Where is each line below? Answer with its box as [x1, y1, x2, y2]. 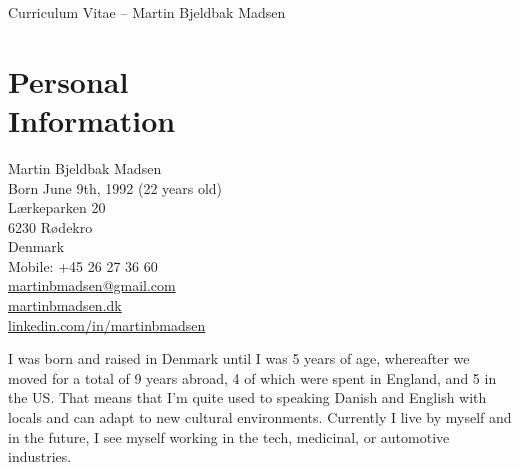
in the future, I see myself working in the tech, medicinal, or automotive [8, 426, 450, 447]
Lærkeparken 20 [8, 197, 106, 218]
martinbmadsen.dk [8, 295, 122, 316]
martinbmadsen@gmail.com [8, 275, 176, 296]
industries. [8, 446, 72, 467]
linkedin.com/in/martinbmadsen [8, 314, 206, 335]
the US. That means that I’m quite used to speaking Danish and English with [8, 387, 487, 408]
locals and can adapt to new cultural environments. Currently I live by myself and [8, 407, 512, 428]
